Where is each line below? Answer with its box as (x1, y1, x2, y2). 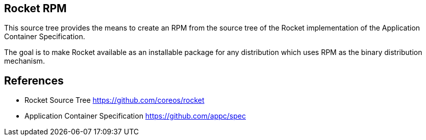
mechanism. (4, 57, 45, 66)
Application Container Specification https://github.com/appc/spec (24, 111, 246, 121)
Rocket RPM (4, 2, 67, 15)
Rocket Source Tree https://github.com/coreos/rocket (24, 96, 205, 105)
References (4, 74, 64, 87)
